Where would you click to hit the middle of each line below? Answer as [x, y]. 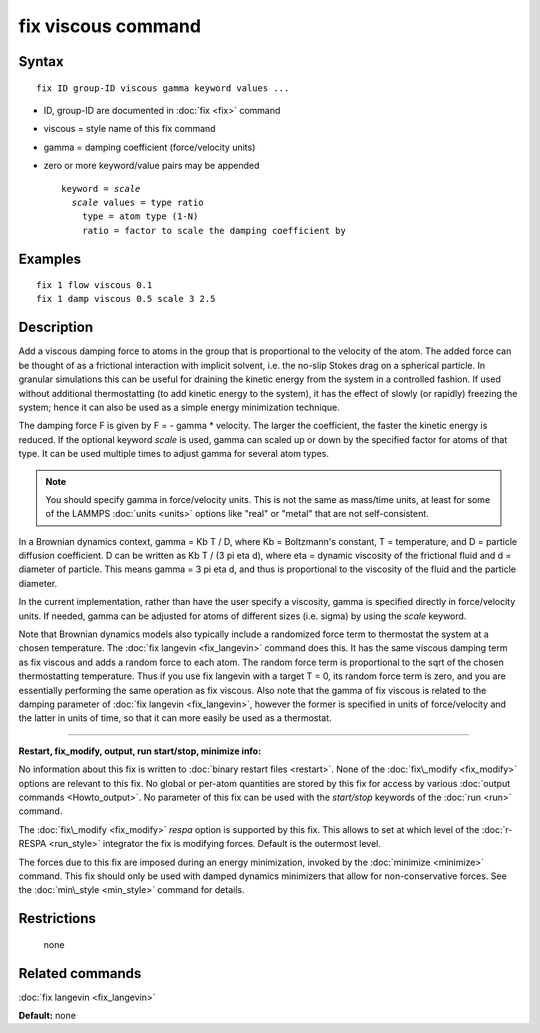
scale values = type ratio [137, 202]
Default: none [47, 1015]
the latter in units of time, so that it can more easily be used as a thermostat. [175, 718]
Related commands [80, 973]
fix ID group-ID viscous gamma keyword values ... [163, 88]
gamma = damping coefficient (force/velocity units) [149, 147]
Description [56, 327]
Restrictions [57, 918]
